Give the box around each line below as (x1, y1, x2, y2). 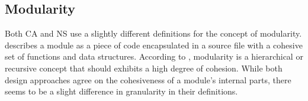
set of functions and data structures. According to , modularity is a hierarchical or (5, 50, 303, 63)
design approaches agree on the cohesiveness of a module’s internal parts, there (5, 73, 291, 86)
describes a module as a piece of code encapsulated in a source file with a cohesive (5, 38, 303, 51)
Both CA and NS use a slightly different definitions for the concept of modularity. (5, 27, 302, 40)
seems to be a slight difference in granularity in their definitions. (5, 85, 238, 97)
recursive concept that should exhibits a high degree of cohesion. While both (5, 61, 283, 74)
